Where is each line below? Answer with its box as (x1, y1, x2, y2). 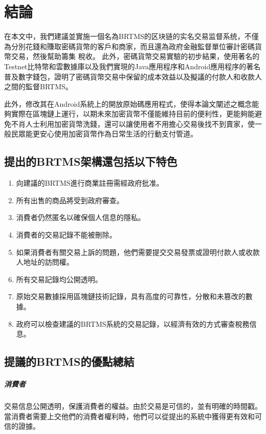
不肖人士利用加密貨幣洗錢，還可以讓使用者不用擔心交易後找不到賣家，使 (11, 118, 255, 129)
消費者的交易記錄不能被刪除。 (16, 229, 117, 240)
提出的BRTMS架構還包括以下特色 (4, 153, 178, 169)
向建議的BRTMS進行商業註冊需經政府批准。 (16, 177, 164, 188)
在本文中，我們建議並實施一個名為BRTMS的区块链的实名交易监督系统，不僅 (4, 31, 259, 42)
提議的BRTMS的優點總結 (4, 353, 135, 369)
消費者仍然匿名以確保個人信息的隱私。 (16, 212, 145, 223)
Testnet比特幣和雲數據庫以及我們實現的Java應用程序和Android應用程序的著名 (4, 61, 261, 71)
